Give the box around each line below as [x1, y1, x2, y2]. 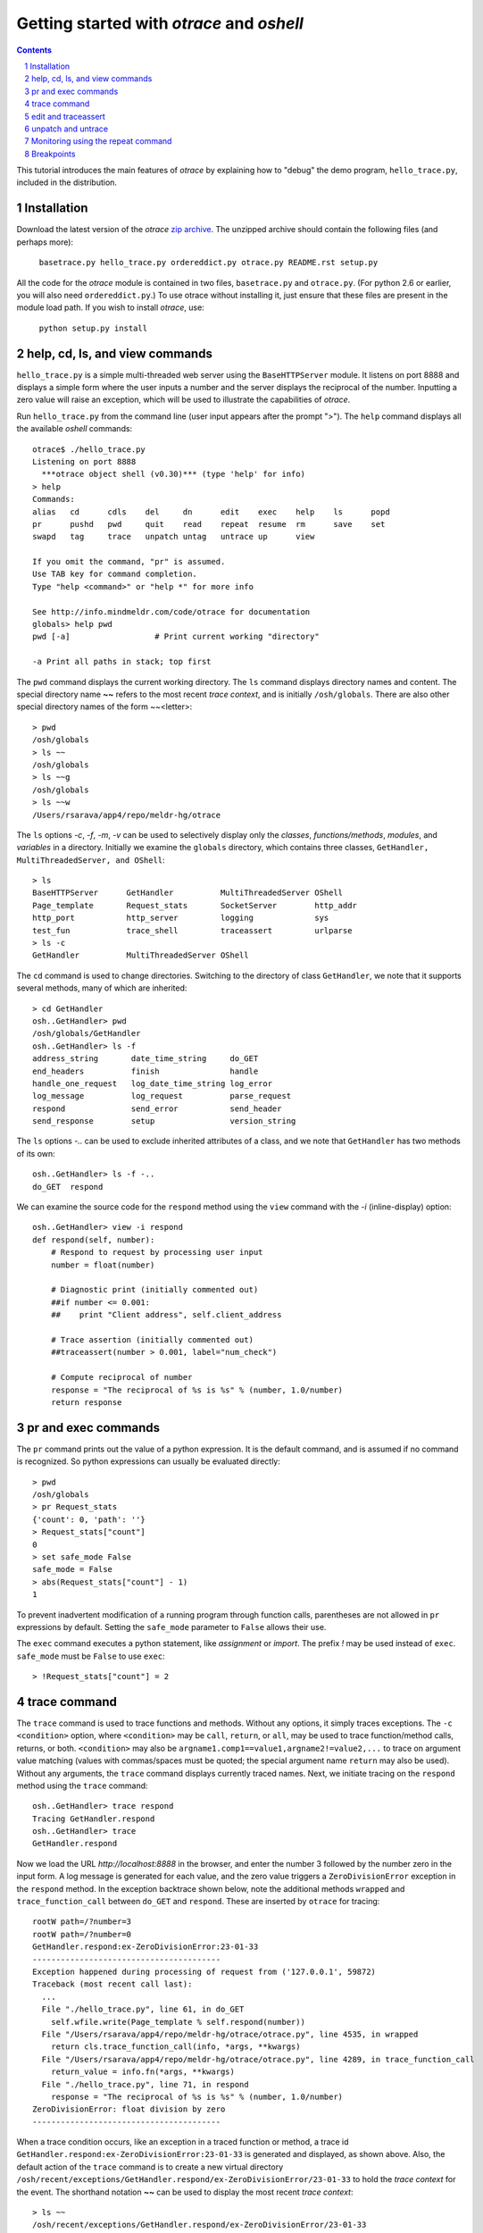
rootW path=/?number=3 [32, 1917, 132, 1927]
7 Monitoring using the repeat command [24, 136, 172, 146]
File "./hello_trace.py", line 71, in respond [41, 2079, 249, 2089]
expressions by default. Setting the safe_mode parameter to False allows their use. [16, 1621, 327, 1632]
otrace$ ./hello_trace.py [32, 444, 146, 455]
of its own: [16, 1148, 55, 1158]
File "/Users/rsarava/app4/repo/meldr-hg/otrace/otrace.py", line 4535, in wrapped [41, 2028, 419, 2039]
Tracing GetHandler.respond [32, 1813, 155, 1824]
